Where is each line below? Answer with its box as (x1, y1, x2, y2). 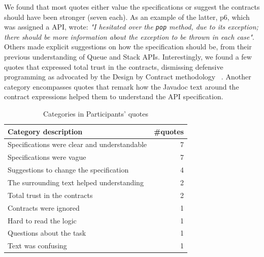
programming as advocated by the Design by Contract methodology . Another (4, 71, 251, 82)
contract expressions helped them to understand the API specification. (4, 91, 223, 102)
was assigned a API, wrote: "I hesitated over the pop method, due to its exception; (4, 21, 258, 32)
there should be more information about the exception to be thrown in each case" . (4, 31, 254, 42)
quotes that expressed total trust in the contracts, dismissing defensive (4, 61, 223, 72)
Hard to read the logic (8, 215, 77, 225)
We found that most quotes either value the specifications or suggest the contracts (4, 2, 260, 12)
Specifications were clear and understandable (8, 139, 147, 150)
